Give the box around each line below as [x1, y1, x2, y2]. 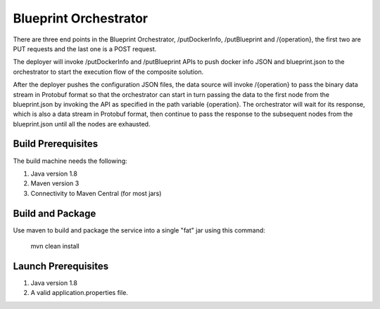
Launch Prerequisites [13, 260, 109, 272]
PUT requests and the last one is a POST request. [13, 44, 157, 53]
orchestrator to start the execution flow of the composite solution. [13, 67, 204, 76]
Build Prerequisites [13, 138, 99, 150]
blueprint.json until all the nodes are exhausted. [13, 119, 151, 128]
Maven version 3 [30, 179, 80, 188]
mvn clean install [30, 242, 80, 251]
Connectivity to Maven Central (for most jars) [30, 189, 162, 197]
